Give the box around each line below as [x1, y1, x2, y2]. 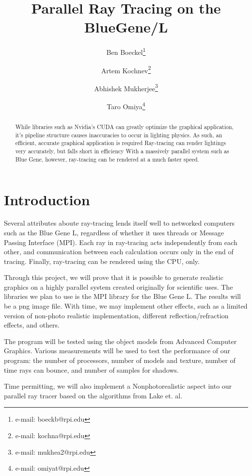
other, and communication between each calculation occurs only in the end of [4, 246, 234, 257]
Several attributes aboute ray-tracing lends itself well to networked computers [4, 218, 235, 228]
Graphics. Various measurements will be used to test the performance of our [4, 345, 231, 356]
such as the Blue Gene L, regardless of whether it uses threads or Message [4, 227, 224, 237]
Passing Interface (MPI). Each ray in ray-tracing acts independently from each [4, 237, 237, 247]
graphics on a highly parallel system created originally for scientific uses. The [4, 281, 233, 292]
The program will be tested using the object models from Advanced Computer [4, 336, 237, 346]
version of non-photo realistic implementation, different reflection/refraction [4, 310, 229, 320]
